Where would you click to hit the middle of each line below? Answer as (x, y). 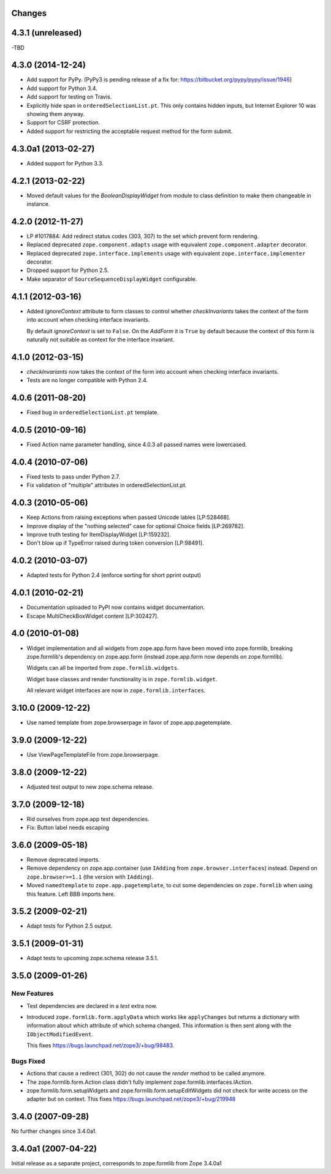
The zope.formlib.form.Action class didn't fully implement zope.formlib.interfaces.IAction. (140, 1082)
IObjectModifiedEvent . (60, 1034)
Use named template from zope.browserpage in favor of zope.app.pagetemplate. (129, 722)
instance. (38, 204)
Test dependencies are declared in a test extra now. (92, 1005)
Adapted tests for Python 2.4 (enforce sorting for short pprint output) (114, 575)
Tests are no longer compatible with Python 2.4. (87, 381)
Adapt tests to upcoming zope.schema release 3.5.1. (93, 958)
